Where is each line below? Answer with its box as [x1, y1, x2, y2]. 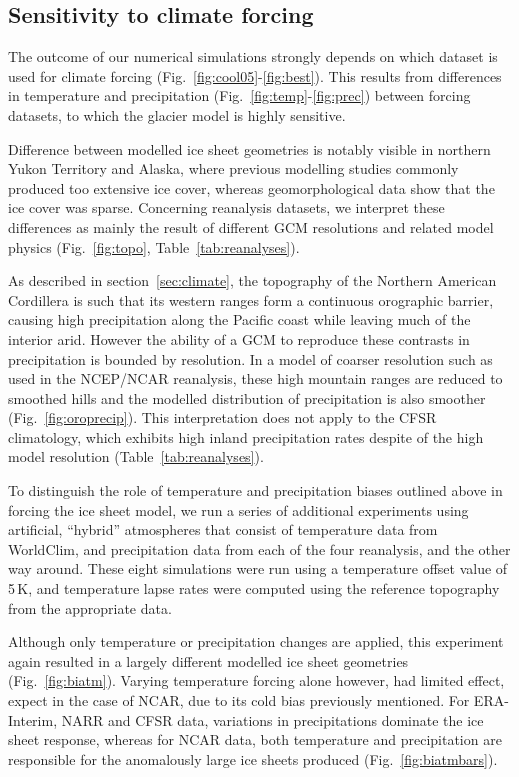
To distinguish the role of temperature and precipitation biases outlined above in [8, 480, 503, 501]
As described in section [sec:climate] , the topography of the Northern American [8, 270, 497, 291]
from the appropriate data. [8, 597, 172, 618]
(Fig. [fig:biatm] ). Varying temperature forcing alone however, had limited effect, [8, 670, 505, 691]
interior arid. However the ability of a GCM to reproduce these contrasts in [8, 328, 470, 349]
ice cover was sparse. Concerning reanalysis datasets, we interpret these [8, 197, 445, 218]
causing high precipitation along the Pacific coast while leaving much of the [8, 309, 471, 330]
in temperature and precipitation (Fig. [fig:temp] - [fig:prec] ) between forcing [8, 85, 471, 106]
